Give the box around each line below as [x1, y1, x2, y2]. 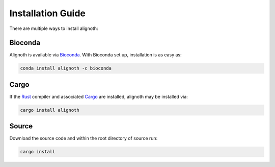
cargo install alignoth [20, 107, 80, 113]
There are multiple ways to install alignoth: [9, 25, 98, 31]
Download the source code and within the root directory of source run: [9, 135, 158, 142]
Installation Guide [9, 8, 86, 19]
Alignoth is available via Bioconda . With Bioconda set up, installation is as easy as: [9, 52, 182, 58]
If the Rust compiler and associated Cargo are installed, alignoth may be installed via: [9, 93, 188, 99]
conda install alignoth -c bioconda [20, 65, 112, 71]
